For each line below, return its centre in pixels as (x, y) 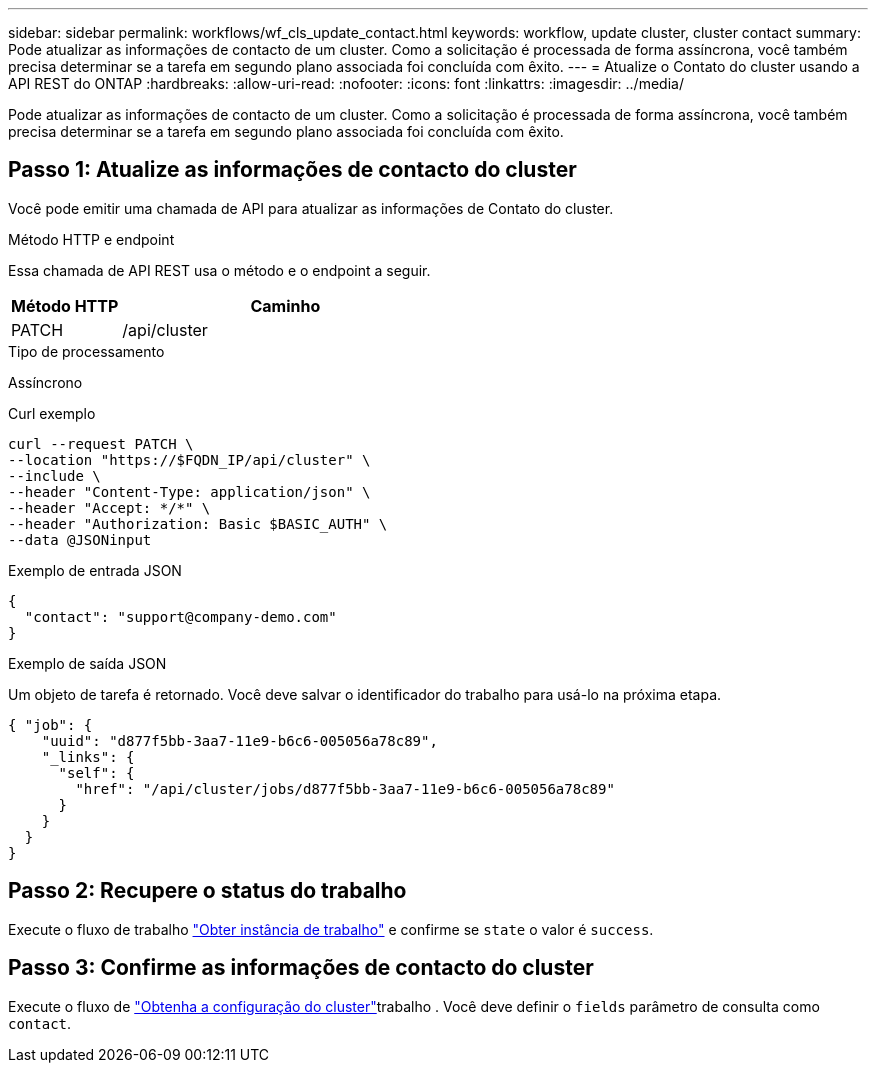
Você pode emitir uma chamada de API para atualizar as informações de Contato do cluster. (311, 208)
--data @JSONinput (80, 539)
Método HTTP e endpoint (91, 239)
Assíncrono (45, 382)
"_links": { (88, 756)
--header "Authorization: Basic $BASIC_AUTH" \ (198, 523)
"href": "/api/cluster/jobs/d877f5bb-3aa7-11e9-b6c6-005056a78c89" (345, 788)
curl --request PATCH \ (101, 443)
